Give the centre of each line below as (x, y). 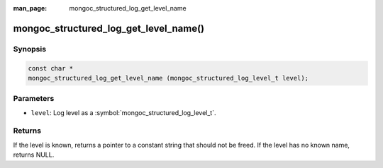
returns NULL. (34, 155)
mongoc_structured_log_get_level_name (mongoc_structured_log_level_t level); (168, 78)
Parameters (34, 99)
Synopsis (29, 49)
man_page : (30, 8)
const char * (51, 68)
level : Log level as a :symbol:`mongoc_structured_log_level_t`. (123, 112)
